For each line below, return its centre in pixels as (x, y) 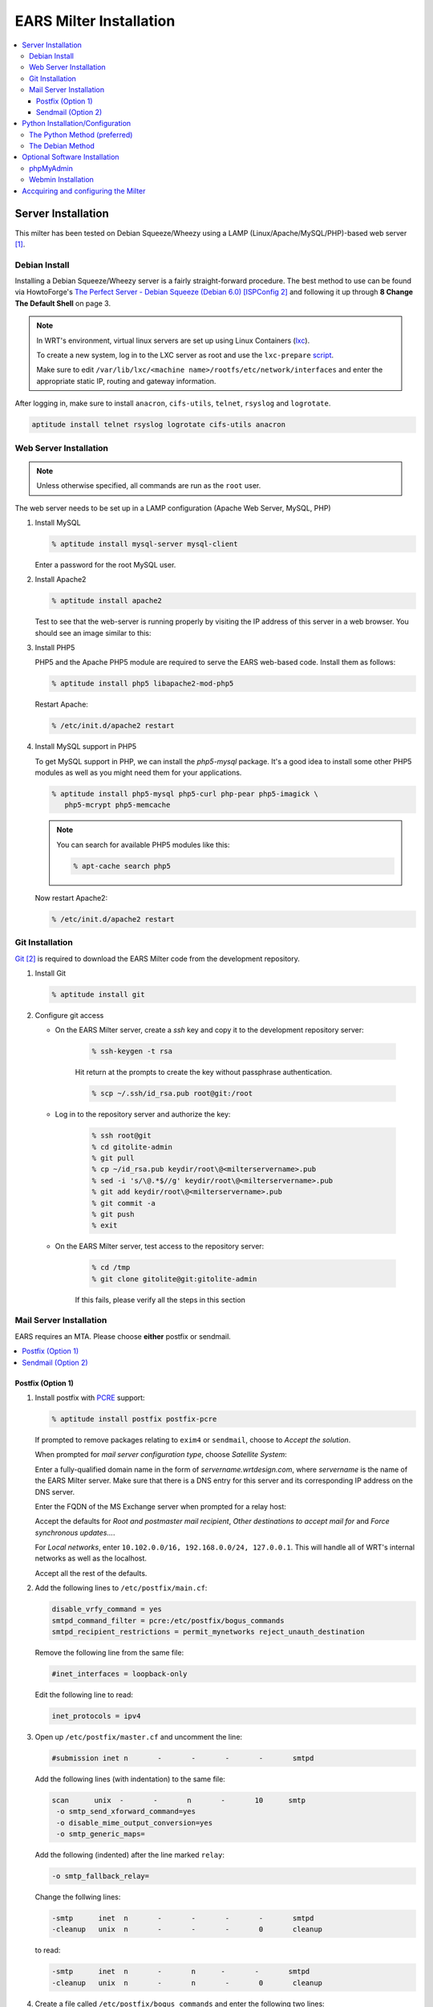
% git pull (113, 1158)
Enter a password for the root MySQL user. (105, 564)
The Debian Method (62, 146)
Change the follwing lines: (78, 1897)
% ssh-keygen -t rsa (132, 1051)
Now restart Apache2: (71, 898)
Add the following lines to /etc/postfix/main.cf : (121, 1588)
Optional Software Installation (71, 157)
